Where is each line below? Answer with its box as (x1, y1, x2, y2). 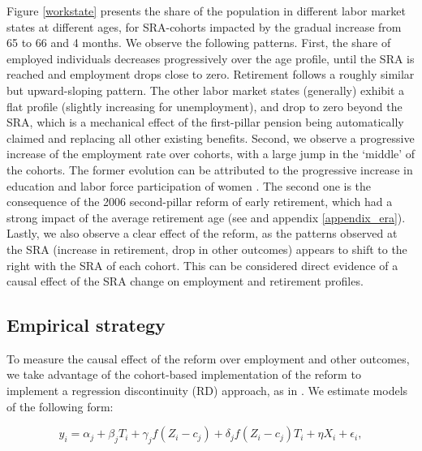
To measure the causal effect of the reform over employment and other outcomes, (6, 350, 410, 367)
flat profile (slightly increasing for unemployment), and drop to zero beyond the (6, 97, 403, 114)
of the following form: (6, 397, 114, 414)
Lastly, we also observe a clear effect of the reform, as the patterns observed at (6, 225, 398, 242)
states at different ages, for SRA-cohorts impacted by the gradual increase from (6, 18, 402, 35)
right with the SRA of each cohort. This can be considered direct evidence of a (6, 256, 398, 273)
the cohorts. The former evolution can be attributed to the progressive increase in (6, 161, 413, 178)
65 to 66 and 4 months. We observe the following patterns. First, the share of (6, 34, 391, 51)
